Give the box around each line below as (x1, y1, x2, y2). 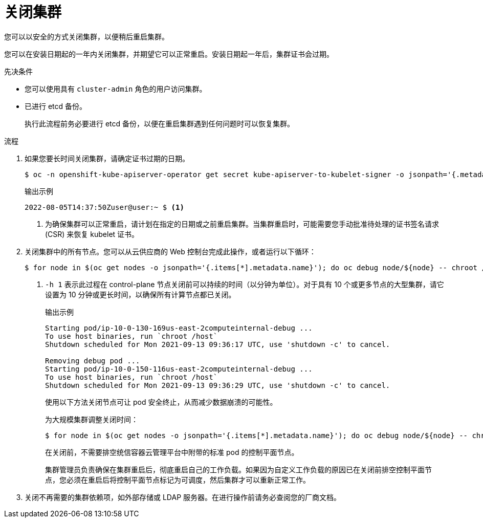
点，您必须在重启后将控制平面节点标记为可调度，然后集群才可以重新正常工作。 (45, 475, 310, 484)
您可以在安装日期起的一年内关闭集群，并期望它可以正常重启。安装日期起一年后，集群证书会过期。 (4, 49, 334, 58)
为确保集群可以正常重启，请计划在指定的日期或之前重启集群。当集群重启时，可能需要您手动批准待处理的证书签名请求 (45, 219, 439, 228)
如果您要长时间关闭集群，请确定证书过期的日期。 (25, 154, 189, 163)
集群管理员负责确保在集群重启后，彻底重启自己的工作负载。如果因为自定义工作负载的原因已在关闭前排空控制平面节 (45, 465, 432, 474)
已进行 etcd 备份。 (25, 101, 87, 111)
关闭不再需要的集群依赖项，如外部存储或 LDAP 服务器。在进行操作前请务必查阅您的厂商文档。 (25, 492, 341, 502)
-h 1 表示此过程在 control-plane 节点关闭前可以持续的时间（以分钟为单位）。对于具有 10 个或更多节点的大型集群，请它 (45, 279, 444, 289)
